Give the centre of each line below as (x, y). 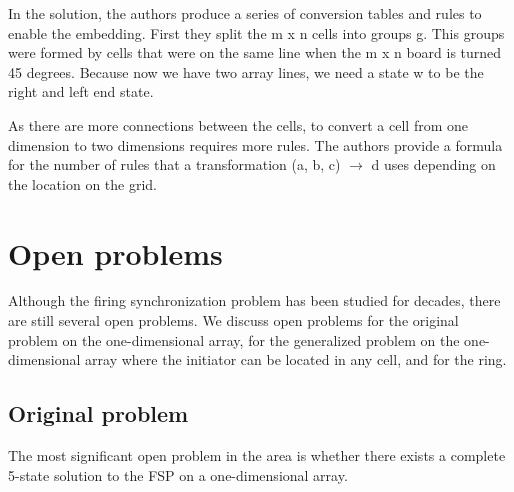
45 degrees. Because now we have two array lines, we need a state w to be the (246, 71)
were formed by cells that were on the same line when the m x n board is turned (255, 52)
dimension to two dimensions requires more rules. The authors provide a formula (255, 144)
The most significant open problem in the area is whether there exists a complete (257, 455)
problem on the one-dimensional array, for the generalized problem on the (234, 339)
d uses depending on (433, 164)
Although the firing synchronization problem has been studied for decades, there (254, 300)
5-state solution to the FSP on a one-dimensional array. (178, 474)
